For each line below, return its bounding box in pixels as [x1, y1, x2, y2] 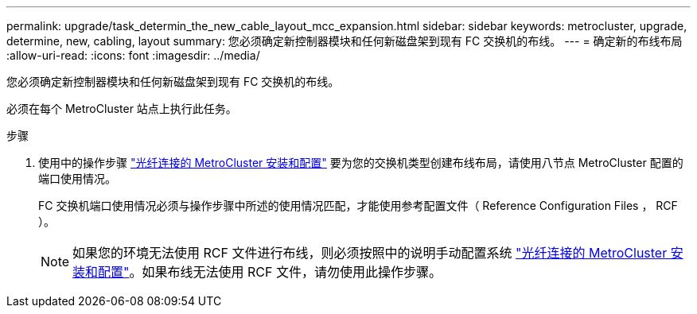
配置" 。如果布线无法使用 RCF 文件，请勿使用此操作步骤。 [98, 264, 442, 280]
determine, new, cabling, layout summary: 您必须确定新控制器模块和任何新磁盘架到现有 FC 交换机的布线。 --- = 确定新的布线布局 [6, 34, 683, 48]
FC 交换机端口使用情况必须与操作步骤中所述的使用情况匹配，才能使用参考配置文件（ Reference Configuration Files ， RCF [38, 199, 678, 212]
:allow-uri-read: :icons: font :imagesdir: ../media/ [6, 48, 260, 62]
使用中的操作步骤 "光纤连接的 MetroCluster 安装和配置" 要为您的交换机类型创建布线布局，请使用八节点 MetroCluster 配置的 [38, 156, 683, 169]
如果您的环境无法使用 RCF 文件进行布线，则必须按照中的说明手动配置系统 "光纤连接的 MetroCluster [72, 245, 668, 261]
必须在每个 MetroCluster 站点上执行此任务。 [6, 102, 237, 115]
